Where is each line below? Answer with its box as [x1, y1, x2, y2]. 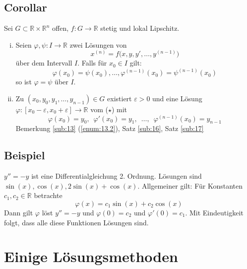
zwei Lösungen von [69, 39, 127, 50]
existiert [107, 93, 132, 104]
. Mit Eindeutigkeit [185, 207, 244, 218]
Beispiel [4, 147, 45, 163]
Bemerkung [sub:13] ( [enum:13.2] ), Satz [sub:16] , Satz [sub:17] [15, 123, 204, 134]
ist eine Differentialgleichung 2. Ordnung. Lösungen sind [31, 171, 202, 181]
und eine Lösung [152, 93, 202, 104]
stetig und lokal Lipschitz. [100, 23, 180, 33]
